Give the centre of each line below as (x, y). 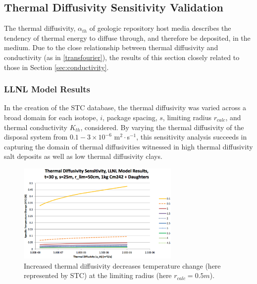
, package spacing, (130, 117)
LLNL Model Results (47, 89)
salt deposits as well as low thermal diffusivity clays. (83, 156)
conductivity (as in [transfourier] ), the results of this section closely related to (122, 57)
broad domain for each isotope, (51, 117)
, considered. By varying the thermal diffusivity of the (162, 127)
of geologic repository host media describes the (160, 28)
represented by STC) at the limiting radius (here (98, 275)
